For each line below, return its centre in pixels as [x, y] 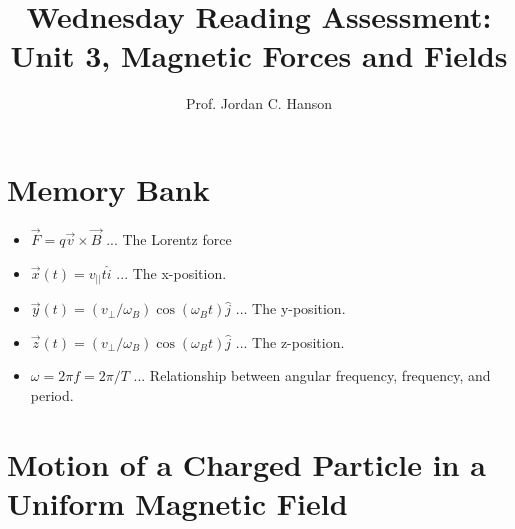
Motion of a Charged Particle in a [246, 463]
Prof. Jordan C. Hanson [259, 103]
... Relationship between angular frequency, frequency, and [312, 375]
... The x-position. [171, 272]
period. [52, 394]
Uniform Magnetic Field [177, 502]
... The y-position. [290, 308]
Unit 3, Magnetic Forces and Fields [259, 55]
